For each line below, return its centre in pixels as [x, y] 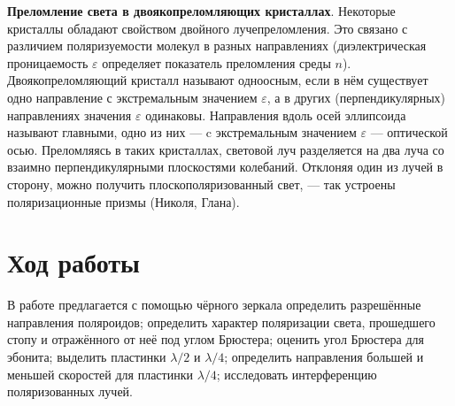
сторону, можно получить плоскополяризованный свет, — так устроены [201, 184]
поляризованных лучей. [70, 391]
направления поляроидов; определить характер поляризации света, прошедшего [221, 322]
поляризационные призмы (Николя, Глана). [123, 201]
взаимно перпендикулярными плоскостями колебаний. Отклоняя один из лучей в [225, 167]
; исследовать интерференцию [297, 374]
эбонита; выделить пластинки [87, 357]
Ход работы [73, 262]
